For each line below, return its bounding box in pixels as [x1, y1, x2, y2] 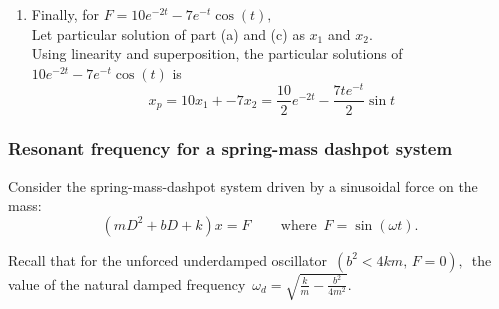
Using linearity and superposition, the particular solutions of [31, 43, 403, 64]
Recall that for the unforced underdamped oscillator [8, 249, 327, 270]
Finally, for [31, 4, 99, 24]
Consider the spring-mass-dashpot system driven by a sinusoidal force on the [8, 175, 478, 196]
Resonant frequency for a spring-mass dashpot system [8, 136, 453, 161]
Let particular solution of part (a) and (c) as [31, 23, 305, 44]
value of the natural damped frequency [8, 273, 246, 294]
